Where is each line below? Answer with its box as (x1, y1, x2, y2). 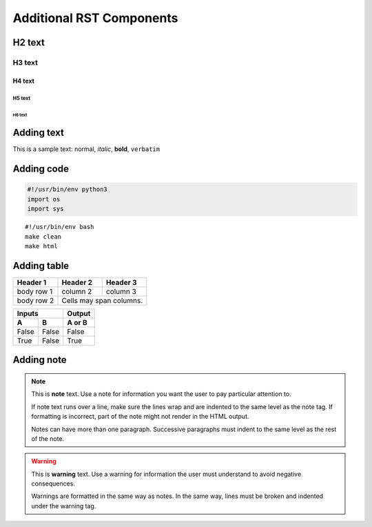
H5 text (12, 95, 31, 101)
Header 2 (61, 277, 93, 287)
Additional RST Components (12, 10, 178, 26)
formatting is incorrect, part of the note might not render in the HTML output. (31, 412, 249, 421)
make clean (25, 232, 62, 241)
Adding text (12, 127, 65, 139)
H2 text (12, 37, 45, 48)
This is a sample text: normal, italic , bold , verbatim (12, 145, 161, 153)
